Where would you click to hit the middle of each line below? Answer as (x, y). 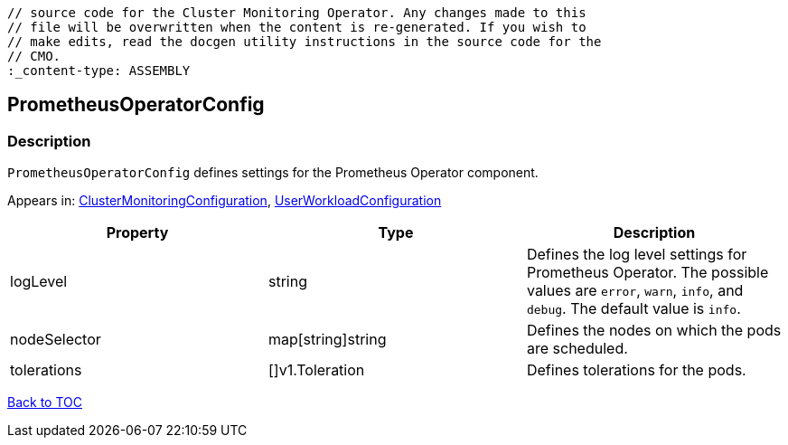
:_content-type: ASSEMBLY (99, 71)
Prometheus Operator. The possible (647, 273)
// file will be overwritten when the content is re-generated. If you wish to (297, 27)
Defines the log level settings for (637, 255)
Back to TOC (45, 402)
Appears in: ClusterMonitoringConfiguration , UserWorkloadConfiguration (225, 201)
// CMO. (34, 56)
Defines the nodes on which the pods (654, 331)
